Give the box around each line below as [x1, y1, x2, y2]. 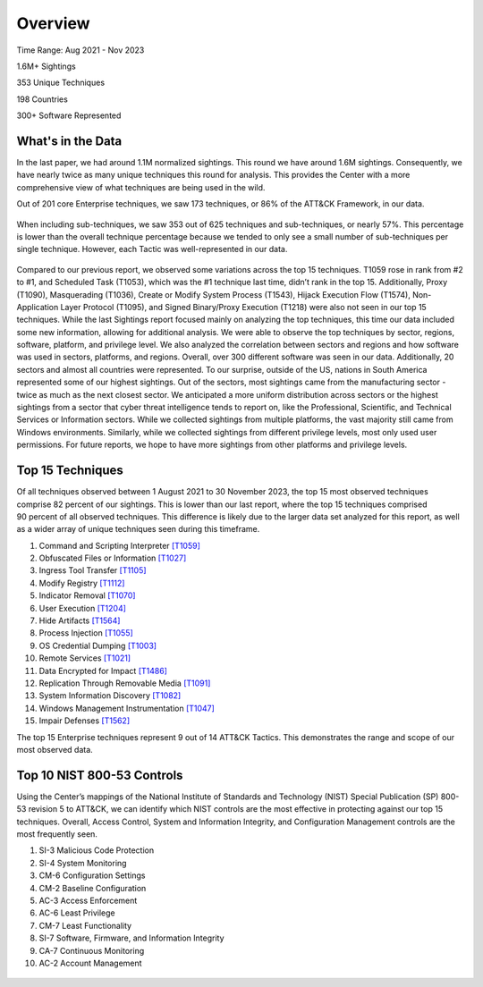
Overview [16, 13, 90, 33]
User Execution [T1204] [38, 603, 127, 613]
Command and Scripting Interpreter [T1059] [38, 540, 201, 551]
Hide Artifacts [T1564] [38, 615, 121, 626]
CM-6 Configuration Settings [38, 870, 146, 881]
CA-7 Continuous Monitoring [38, 945, 145, 956]
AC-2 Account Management [38, 957, 142, 968]
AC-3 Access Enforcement [38, 895, 138, 906]
